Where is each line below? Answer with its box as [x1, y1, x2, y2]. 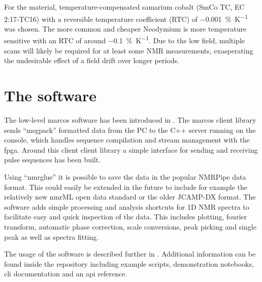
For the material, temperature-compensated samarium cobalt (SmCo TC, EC [4, 2, 245, 12]
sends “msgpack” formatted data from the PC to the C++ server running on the [4, 124, 256, 135]
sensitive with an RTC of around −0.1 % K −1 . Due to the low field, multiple [4, 34, 245, 46]
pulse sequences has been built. [4, 154, 101, 165]
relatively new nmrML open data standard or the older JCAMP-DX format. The [4, 191, 256, 202]
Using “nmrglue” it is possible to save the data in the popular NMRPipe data [4, 171, 246, 182]
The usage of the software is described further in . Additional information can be [4, 248, 256, 259]
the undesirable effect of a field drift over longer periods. [4, 55, 179, 66]
